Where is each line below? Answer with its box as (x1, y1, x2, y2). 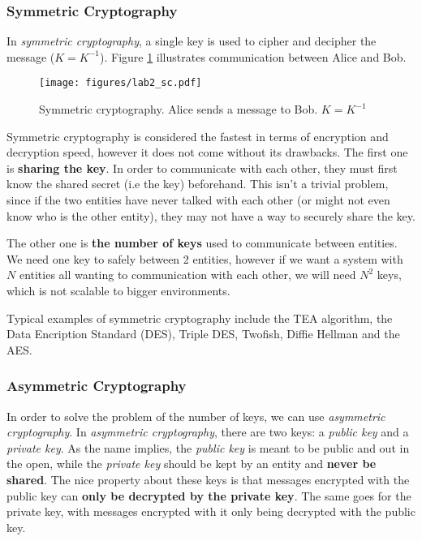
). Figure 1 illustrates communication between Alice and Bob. (99, 48, 407, 65)
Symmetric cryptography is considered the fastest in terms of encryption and (6, 127, 389, 144)
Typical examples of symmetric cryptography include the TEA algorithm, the (6, 309, 393, 326)
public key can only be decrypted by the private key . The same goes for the (6, 487, 411, 504)
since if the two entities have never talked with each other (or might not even (6, 191, 390, 208)
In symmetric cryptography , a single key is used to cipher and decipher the (6, 32, 377, 49)
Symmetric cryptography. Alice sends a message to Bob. (39, 101, 318, 118)
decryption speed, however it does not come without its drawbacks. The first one (6, 144, 408, 161)
